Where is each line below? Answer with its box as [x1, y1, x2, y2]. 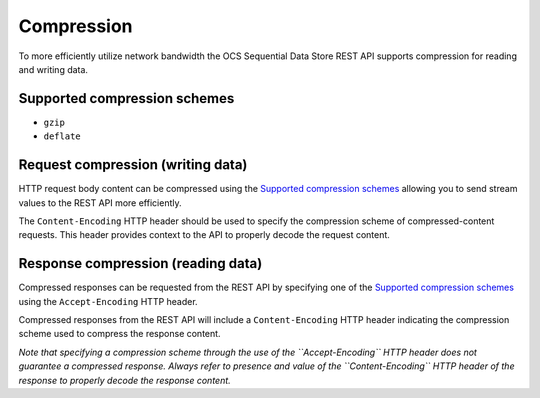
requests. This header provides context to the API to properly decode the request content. [18, 229, 390, 241]
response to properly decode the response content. [18, 374, 232, 386]
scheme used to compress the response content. [18, 328, 221, 340]
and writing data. [18, 63, 89, 75]
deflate [43, 131, 82, 142]
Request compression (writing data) [18, 156, 248, 174]
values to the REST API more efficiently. [18, 196, 182, 209]
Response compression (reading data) [18, 255, 263, 272]
